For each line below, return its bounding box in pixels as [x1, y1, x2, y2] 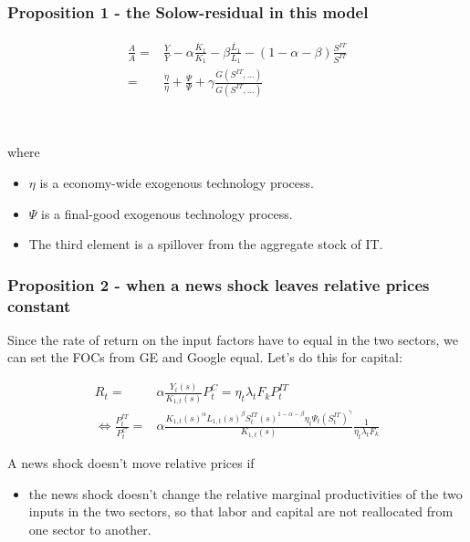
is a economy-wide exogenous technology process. [39, 172, 314, 192]
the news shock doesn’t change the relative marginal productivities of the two [28, 484, 463, 503]
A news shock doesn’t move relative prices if [7, 453, 255, 473]
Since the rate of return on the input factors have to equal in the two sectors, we [7, 329, 458, 349]
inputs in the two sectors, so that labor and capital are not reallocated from [28, 502, 454, 521]
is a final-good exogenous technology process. [41, 203, 293, 223]
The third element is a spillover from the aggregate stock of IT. [28, 235, 383, 254]
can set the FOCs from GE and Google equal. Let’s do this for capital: [7, 348, 402, 367]
